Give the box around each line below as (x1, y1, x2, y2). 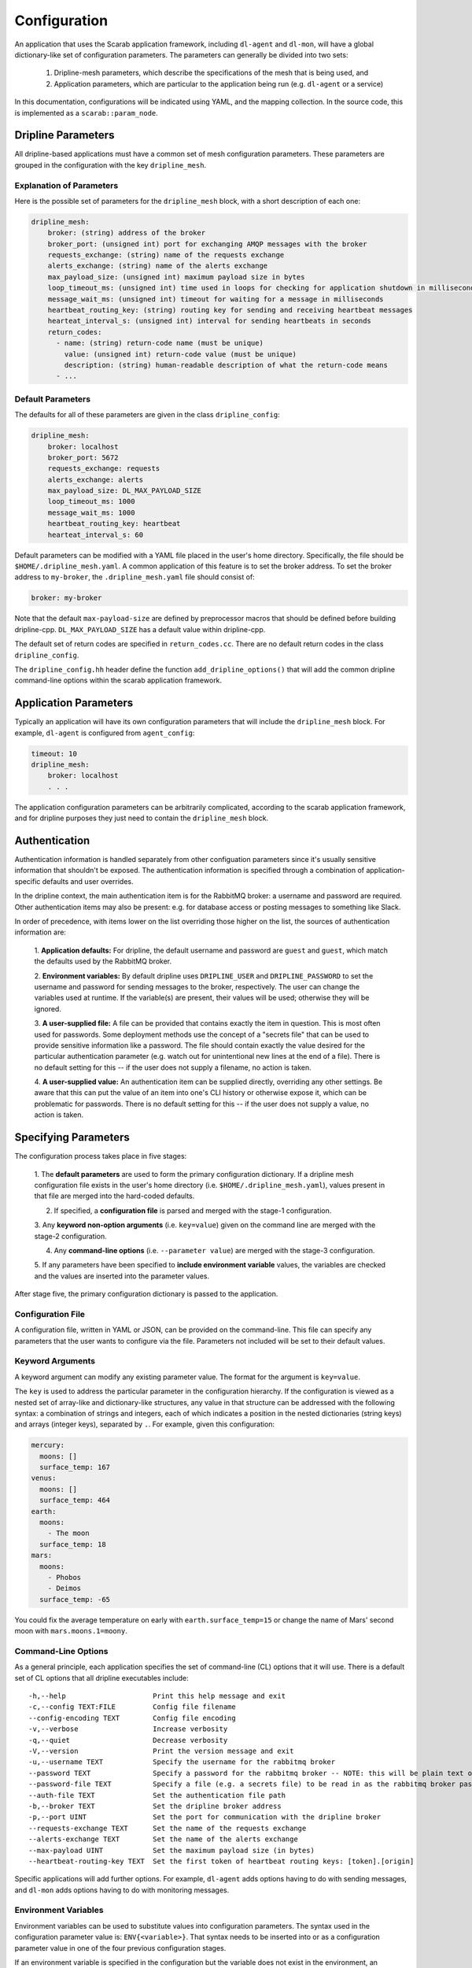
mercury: (31, 1441, 65, 1450)
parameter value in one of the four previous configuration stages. (14, 1943, 227, 1952)
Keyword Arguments (14, 1356, 96, 1367)
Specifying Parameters (14, 1130, 130, 1145)
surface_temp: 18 (39, 1540, 106, 1548)
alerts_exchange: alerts (47, 475, 144, 484)
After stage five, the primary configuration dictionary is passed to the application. (14, 1289, 278, 1299)
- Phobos (47, 1573, 82, 1581)
